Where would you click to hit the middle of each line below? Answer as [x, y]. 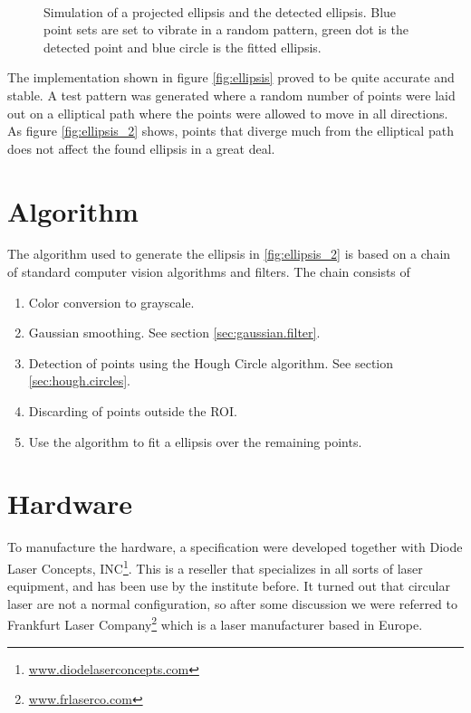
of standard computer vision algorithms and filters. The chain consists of [209, 272]
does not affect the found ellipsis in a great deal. [141, 148]
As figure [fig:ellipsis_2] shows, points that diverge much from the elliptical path [231, 131]
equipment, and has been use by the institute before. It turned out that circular [229, 586]
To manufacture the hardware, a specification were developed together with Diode [235, 547]
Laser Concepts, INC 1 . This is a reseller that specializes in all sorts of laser [215, 566]
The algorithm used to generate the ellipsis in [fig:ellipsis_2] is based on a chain [229, 254]
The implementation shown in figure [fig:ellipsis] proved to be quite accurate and [231, 77]
